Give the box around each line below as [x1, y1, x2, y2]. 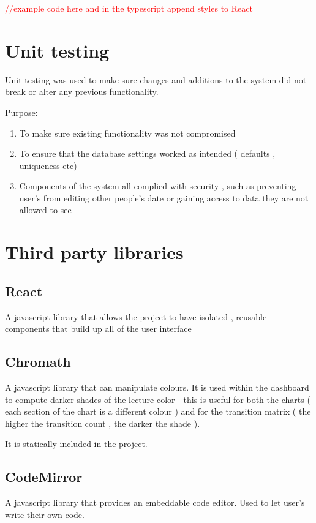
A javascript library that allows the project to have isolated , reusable [5, 310, 267, 323]
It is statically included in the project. [5, 437, 148, 450]
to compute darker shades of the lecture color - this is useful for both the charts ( [5, 393, 310, 405]
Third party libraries [5, 239, 184, 265]
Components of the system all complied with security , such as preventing [19, 179, 296, 192]
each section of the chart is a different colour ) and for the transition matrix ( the [5, 405, 311, 418]
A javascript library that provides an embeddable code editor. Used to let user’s [5, 496, 305, 509]
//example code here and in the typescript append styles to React [5, 2, 253, 14]
